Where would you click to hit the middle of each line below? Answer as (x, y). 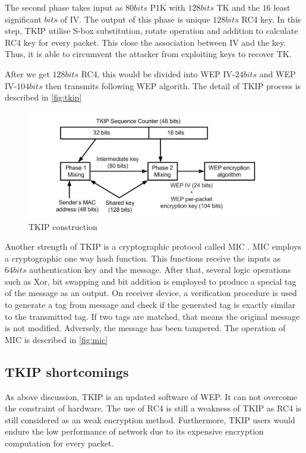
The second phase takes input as (64, 7)
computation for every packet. (59, 443)
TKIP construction (63, 226)
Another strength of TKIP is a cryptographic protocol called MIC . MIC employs (153, 246)
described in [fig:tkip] (43, 97)
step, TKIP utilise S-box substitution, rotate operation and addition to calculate (152, 31)
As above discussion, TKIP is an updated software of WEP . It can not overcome (151, 396)
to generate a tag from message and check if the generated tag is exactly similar (150, 305)
